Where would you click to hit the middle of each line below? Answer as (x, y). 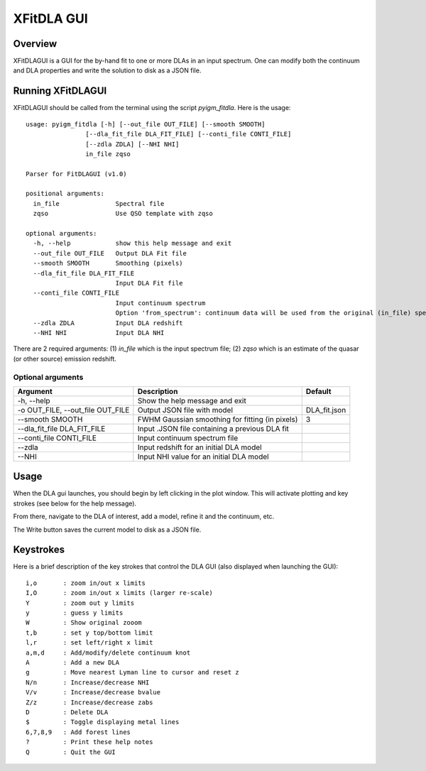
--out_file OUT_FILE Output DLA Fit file (110, 253)
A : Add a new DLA (73, 662)
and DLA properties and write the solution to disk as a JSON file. (107, 70)
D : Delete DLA (67, 712)
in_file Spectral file (99, 203)
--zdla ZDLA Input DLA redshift (108, 323)
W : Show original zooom (84, 623)
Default (318, 391)
